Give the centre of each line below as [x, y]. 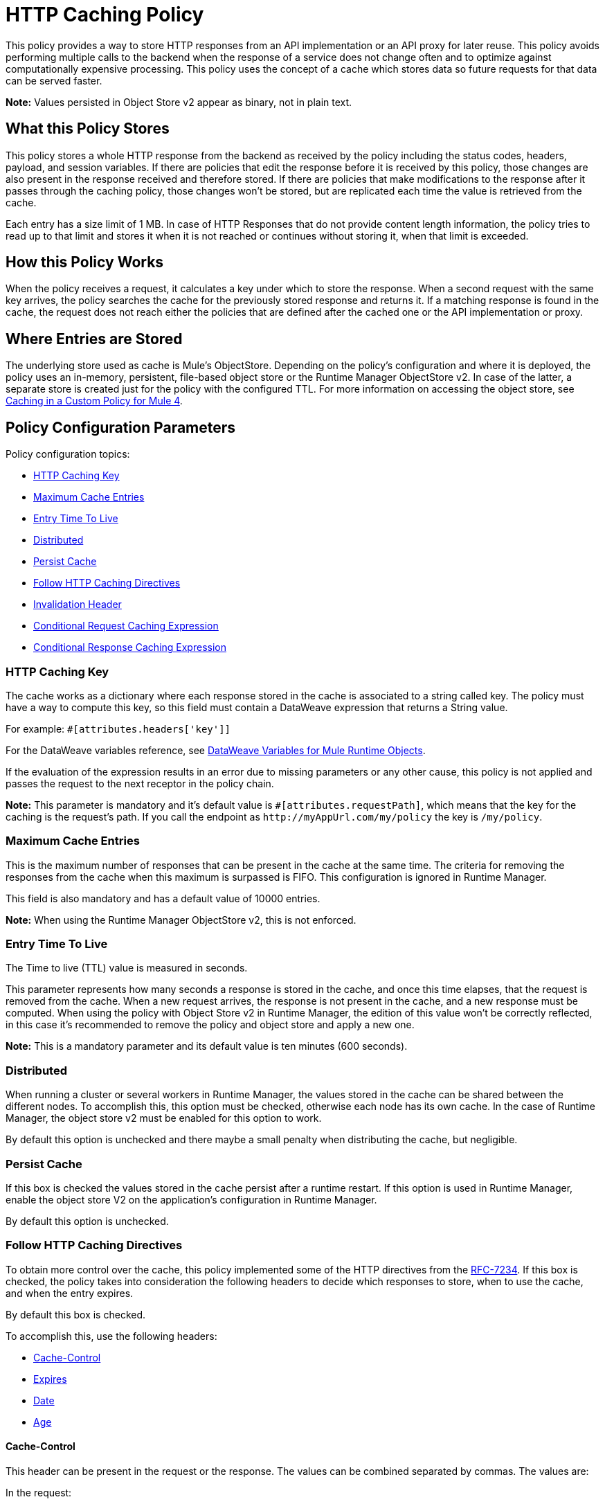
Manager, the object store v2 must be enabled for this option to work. [164, 1118]
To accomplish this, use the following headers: [111, 1336]
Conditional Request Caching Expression [126, 626]
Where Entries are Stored [94, 339]
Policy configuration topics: [68, 454]
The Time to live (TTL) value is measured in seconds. [127, 968]
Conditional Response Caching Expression [130, 647]
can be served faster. [54, 80]
